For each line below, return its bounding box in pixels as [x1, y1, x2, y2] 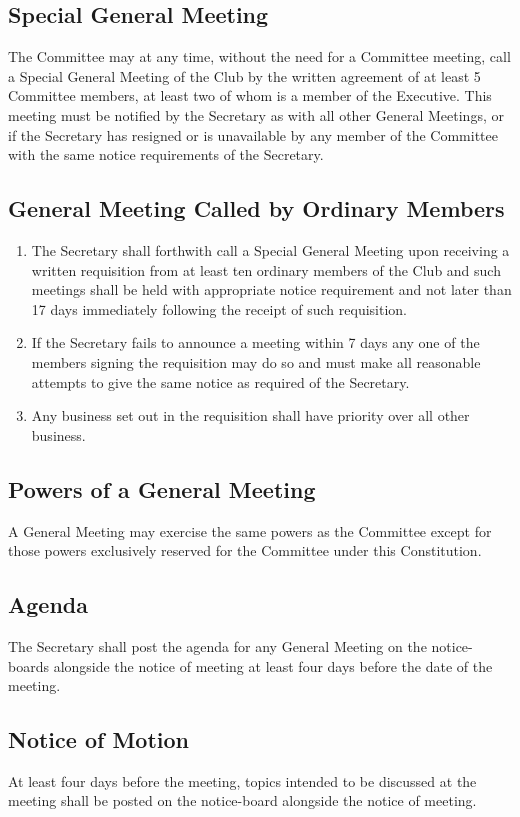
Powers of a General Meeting [8, 473, 316, 504]
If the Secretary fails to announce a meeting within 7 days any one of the [31, 332, 480, 353]
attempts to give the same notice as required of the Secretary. [31, 371, 410, 392]
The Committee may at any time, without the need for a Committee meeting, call [8, 46, 511, 67]
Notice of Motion [8, 724, 189, 755]
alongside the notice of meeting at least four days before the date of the [53, 655, 493, 676]
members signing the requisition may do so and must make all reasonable [31, 351, 481, 372]
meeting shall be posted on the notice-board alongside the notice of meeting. [8, 790, 477, 811]
